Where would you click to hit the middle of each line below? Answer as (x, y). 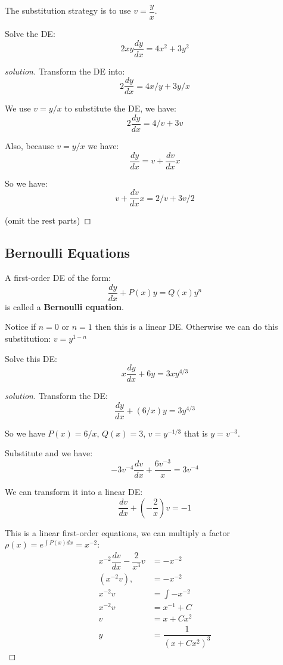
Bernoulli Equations (68, 253)
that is (196, 433)
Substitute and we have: (49, 453)
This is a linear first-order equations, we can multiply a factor (118, 532)
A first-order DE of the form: (58, 278)
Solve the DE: (30, 34)
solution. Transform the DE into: (65, 71)
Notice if (21, 327)
